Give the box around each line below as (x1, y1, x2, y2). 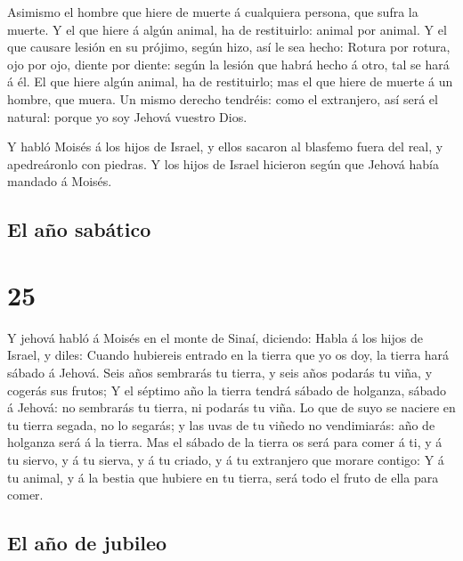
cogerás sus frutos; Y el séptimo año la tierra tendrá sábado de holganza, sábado (7, 380, 447, 399)
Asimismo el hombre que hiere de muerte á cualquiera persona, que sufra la (7, 3, 418, 20)
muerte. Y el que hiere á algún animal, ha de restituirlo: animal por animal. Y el (7, 20, 447, 38)
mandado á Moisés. (7, 172, 112, 191)
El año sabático (7, 215, 151, 243)
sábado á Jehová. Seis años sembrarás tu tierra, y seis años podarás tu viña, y (7, 363, 433, 382)
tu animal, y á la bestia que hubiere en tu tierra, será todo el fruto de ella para (7, 467, 439, 486)
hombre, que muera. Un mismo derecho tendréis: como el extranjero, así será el (7, 89, 438, 108)
